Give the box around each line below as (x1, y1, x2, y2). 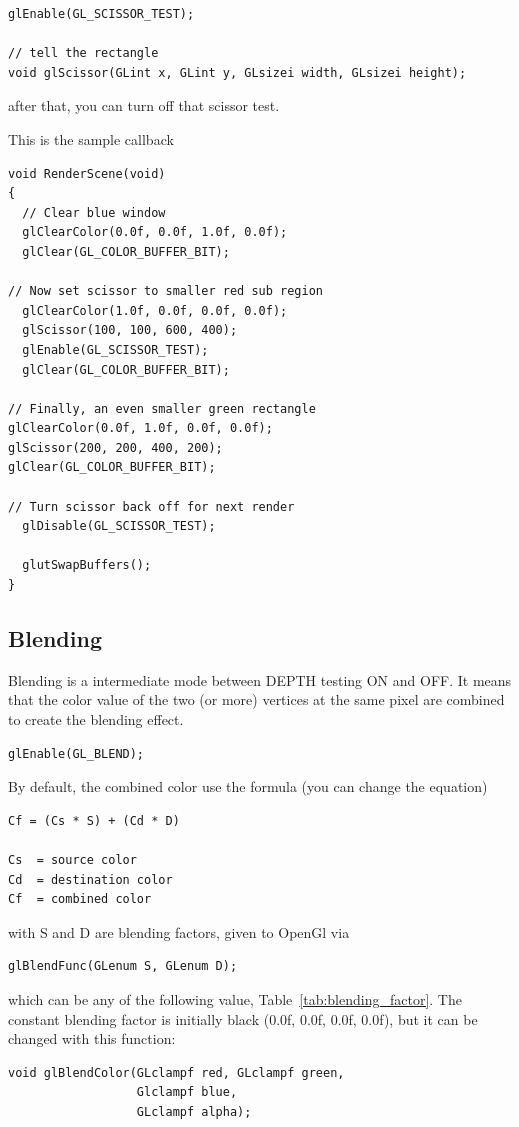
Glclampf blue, (136, 1085, 238, 1100)
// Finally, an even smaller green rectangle (8, 401, 316, 416)
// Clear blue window (22, 205, 166, 220)
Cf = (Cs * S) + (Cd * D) (8, 813, 180, 828)
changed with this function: (8, 1028, 176, 1049)
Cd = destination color (8, 872, 173, 887)
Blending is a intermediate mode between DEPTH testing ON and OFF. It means (8, 669, 512, 690)
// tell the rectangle (8, 46, 159, 61)
